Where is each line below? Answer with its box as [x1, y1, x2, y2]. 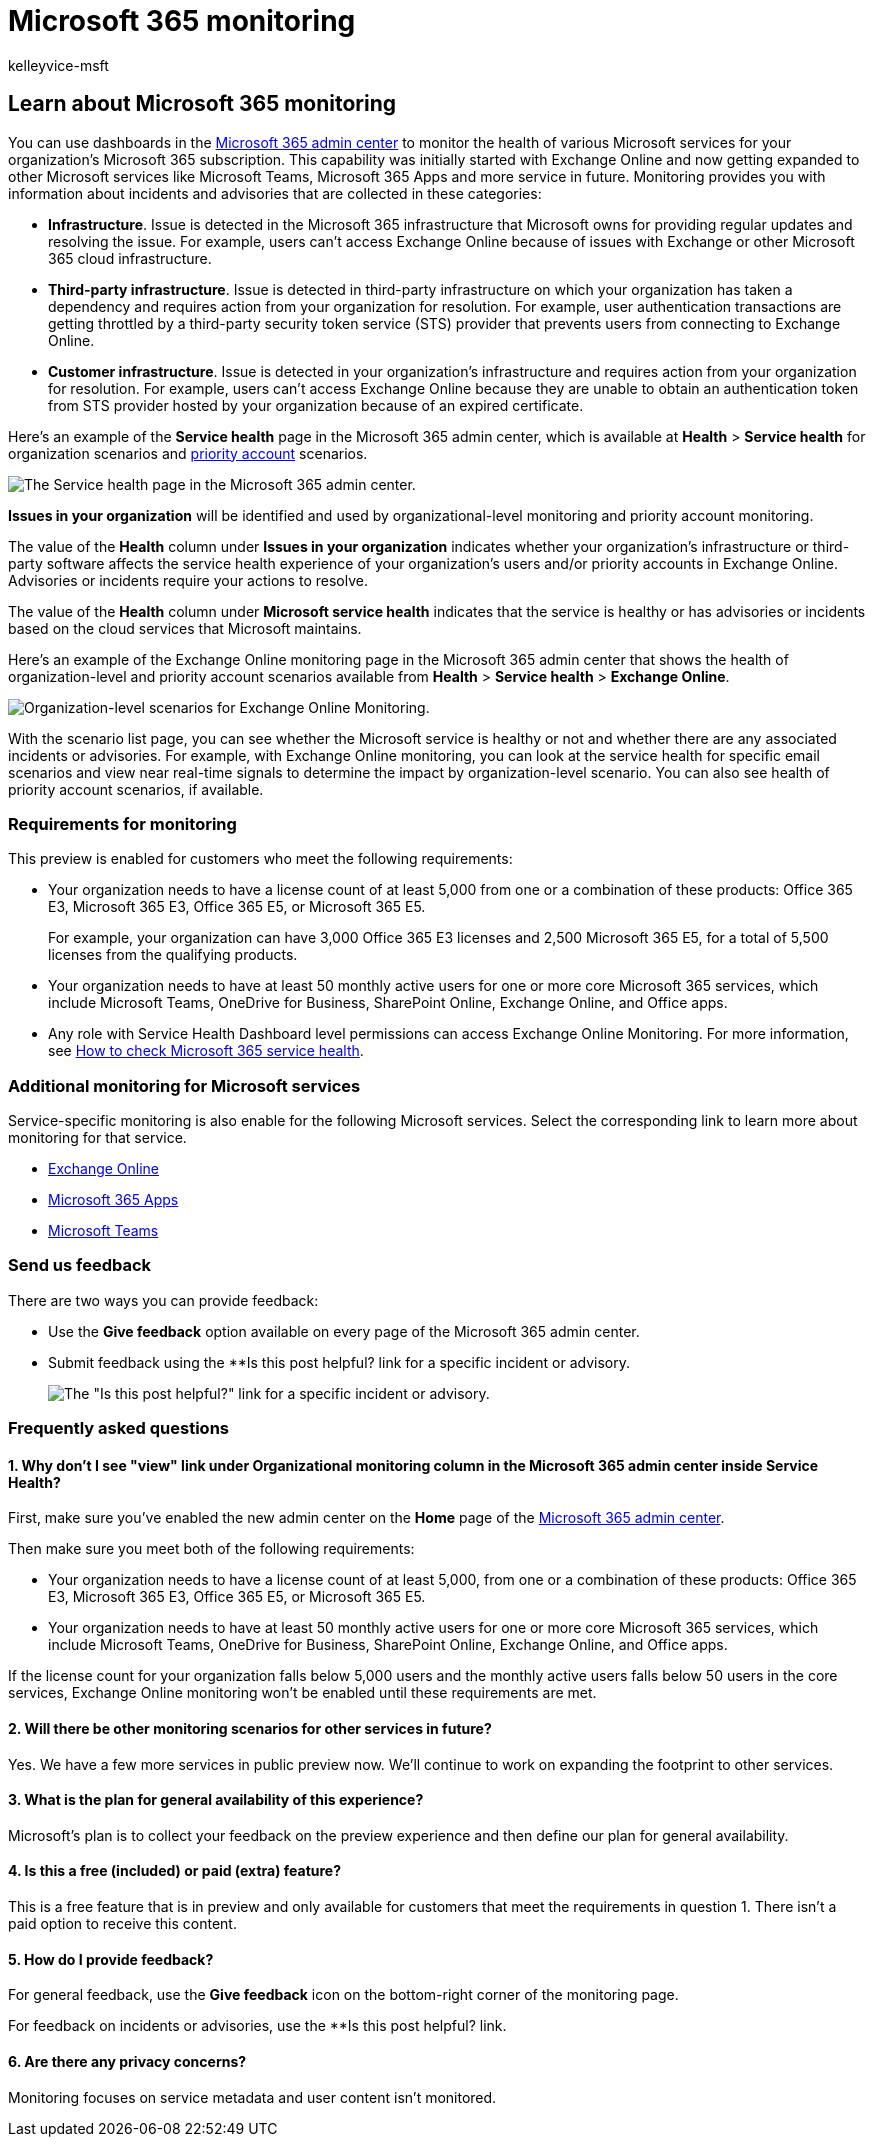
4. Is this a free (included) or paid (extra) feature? [8, 1862, 342, 1880]
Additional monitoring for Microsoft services [8, 1075, 361, 1096]
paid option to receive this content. [8, 1915, 237, 1933]
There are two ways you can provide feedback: [8, 1291, 319, 1309]
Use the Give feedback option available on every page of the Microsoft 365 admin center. [48, 1322, 640, 1340]
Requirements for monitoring [8, 813, 237, 834]
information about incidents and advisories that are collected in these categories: [8, 184, 542, 202]
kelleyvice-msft [8, 56, 109, 74]
